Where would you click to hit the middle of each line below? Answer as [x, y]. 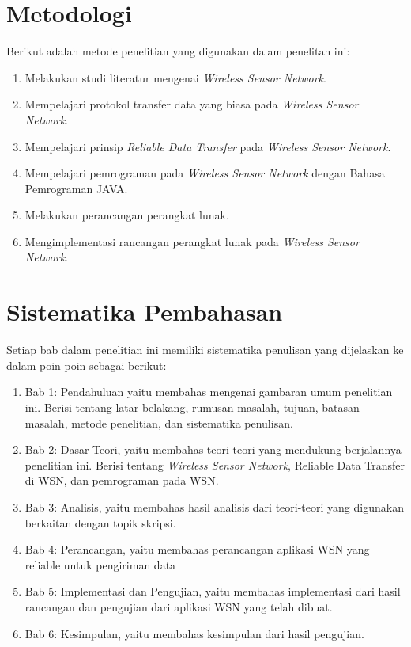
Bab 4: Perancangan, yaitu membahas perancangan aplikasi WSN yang [197, 549]
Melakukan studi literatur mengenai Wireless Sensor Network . [175, 77]
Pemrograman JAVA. [76, 188]
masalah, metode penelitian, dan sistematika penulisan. [159, 422]
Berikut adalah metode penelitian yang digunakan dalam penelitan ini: [178, 51]
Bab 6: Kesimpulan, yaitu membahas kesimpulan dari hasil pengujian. [194, 633]
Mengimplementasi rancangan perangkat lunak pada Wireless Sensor [192, 241]
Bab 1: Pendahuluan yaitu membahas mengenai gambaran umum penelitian [209, 392]
